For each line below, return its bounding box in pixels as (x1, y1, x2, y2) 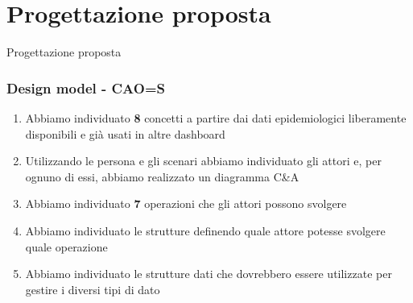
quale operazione (25, 238, 108, 255)
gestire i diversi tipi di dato (25, 280, 160, 297)
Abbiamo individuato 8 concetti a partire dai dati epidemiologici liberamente (25, 109, 407, 126)
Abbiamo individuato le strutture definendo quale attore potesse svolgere (25, 222, 386, 239)
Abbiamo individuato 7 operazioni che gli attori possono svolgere (25, 195, 347, 212)
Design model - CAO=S (6, 77, 166, 98)
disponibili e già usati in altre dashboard (25, 125, 225, 142)
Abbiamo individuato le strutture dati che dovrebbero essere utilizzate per (25, 265, 392, 282)
